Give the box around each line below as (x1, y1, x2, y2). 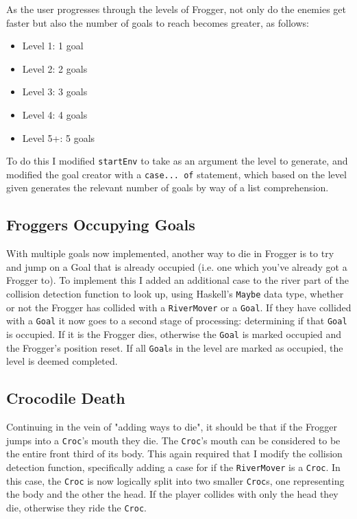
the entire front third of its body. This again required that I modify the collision (6, 446, 343, 461)
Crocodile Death (6, 387, 125, 409)
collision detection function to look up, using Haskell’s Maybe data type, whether (6, 287, 344, 301)
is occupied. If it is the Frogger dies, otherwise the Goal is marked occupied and (6, 327, 342, 341)
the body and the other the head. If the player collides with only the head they (6, 487, 338, 501)
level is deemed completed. (6, 354, 118, 368)
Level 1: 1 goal (22, 38, 84, 53)
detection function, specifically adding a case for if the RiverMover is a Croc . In (6, 459, 341, 474)
